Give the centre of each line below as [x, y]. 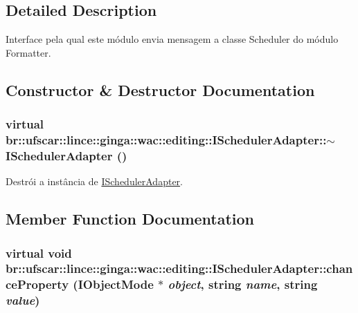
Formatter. [28, 52]
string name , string [263, 284]
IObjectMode [116, 284]
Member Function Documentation [130, 219]
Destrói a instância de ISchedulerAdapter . [94, 181]
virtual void [39, 253]
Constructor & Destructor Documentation [160, 89]
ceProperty [37, 284]
